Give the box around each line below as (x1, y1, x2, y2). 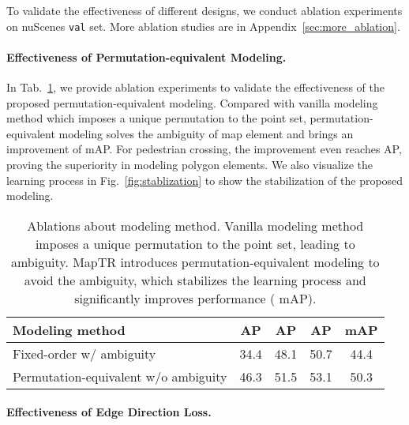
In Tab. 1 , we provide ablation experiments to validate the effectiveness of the (6, 79, 385, 96)
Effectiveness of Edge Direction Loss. (6, 404, 212, 420)
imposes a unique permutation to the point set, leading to (35, 234, 355, 253)
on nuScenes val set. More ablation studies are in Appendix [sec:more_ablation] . (6, 17, 400, 34)
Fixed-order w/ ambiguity (13, 344, 156, 363)
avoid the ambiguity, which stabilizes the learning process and (24, 270, 366, 289)
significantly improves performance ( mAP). (74, 288, 317, 307)
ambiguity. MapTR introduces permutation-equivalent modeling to (10, 252, 380, 271)
